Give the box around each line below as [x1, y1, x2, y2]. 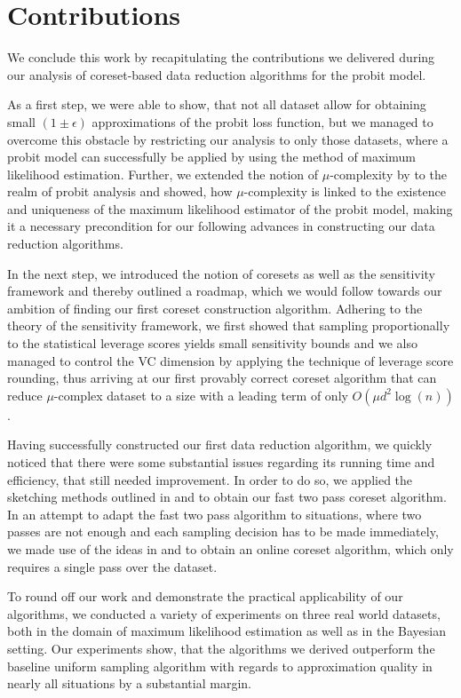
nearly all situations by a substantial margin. [7, 674, 251, 693]
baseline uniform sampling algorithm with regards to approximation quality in [7, 656, 433, 675]
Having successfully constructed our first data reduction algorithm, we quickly [7, 435, 433, 454]
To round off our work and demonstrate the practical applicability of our [7, 587, 403, 606]
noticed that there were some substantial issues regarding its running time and [7, 453, 435, 471]
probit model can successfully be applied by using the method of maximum [7, 147, 417, 166]
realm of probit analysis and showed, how [7, 182, 233, 201]
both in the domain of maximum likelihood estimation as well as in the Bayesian [7, 622, 446, 640]
